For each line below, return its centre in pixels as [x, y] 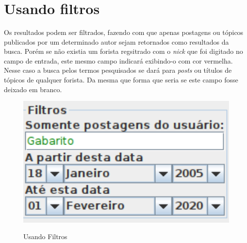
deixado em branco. [33, 89]
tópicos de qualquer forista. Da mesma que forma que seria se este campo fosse [121, 79]
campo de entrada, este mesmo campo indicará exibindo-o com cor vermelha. [118, 60]
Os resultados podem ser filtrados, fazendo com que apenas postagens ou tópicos [124, 32]
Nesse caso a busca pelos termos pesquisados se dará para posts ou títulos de [118, 70]
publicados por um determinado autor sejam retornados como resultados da [116, 41]
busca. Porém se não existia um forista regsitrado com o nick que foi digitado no [123, 51]
